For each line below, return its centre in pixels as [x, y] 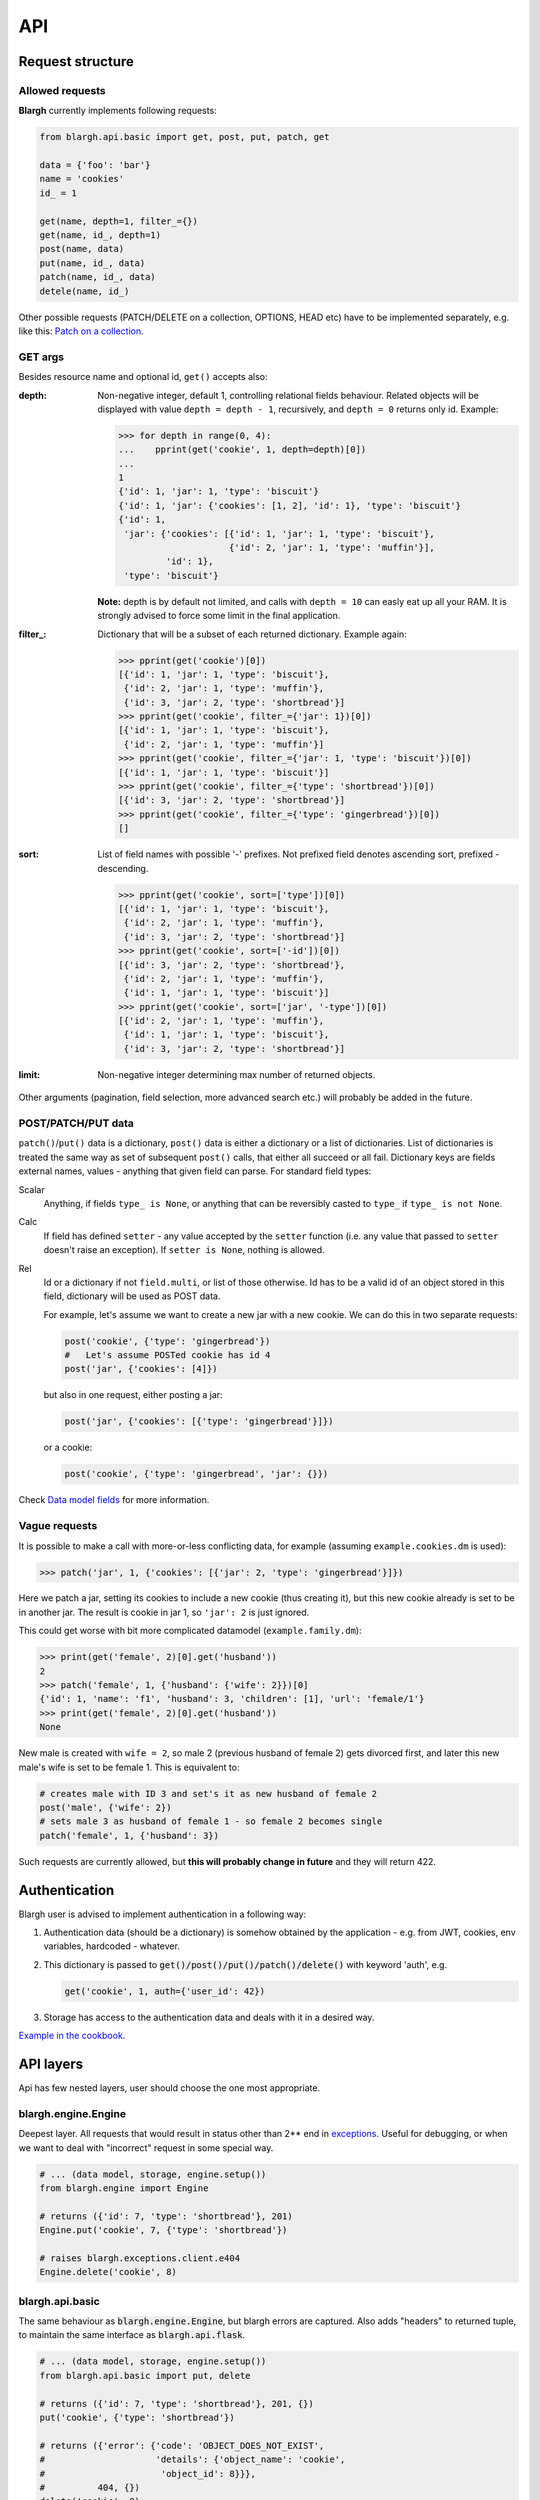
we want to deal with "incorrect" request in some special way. [146, 2147]
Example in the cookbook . [72, 2036]
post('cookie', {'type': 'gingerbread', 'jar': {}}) [196, 1474]
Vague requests [58, 1526]
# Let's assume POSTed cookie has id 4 [167, 1355]
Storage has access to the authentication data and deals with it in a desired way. [209, 2017]
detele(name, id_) [84, 291]
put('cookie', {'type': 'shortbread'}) [137, 2417]
